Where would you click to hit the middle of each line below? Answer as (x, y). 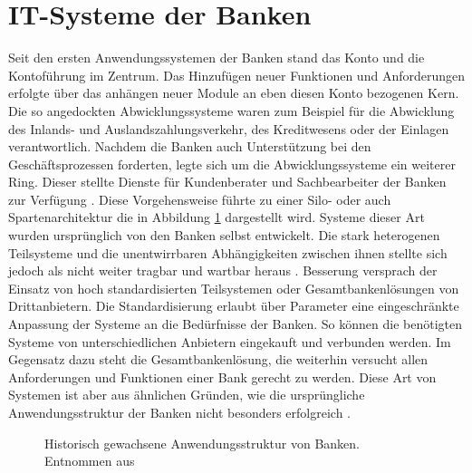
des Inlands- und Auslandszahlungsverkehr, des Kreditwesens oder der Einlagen (229, 128)
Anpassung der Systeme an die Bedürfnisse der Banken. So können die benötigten (236, 324)
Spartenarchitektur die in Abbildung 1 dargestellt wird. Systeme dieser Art (217, 217)
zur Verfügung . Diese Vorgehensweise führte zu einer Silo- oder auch (200, 199)
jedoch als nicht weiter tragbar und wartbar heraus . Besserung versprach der (223, 270)
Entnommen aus (90, 461)
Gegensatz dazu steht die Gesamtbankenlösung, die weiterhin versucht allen (218, 359)
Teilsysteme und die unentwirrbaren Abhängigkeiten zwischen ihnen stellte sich (228, 252)
